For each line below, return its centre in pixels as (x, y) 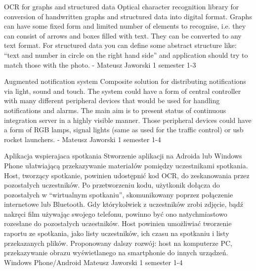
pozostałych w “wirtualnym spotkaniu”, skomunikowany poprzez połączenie (119, 194)
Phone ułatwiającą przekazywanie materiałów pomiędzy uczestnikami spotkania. (126, 165)
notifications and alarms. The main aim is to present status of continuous (115, 110)
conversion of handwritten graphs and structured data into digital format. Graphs (128, 16)
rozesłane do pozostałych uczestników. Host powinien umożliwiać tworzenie (118, 223)
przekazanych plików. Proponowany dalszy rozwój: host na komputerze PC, (118, 243)
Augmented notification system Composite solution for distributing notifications (125, 81)
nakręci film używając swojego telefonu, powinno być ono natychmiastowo (116, 213)
